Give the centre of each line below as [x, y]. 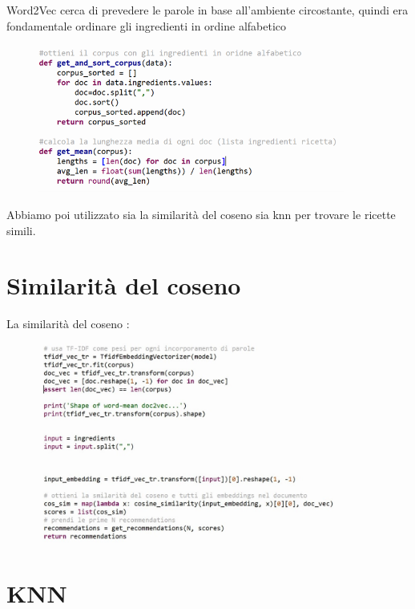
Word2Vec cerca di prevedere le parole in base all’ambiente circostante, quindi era [207, 10]
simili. [21, 230]
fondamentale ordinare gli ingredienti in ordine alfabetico [147, 25]
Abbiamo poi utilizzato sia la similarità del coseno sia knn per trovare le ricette [201, 215]
